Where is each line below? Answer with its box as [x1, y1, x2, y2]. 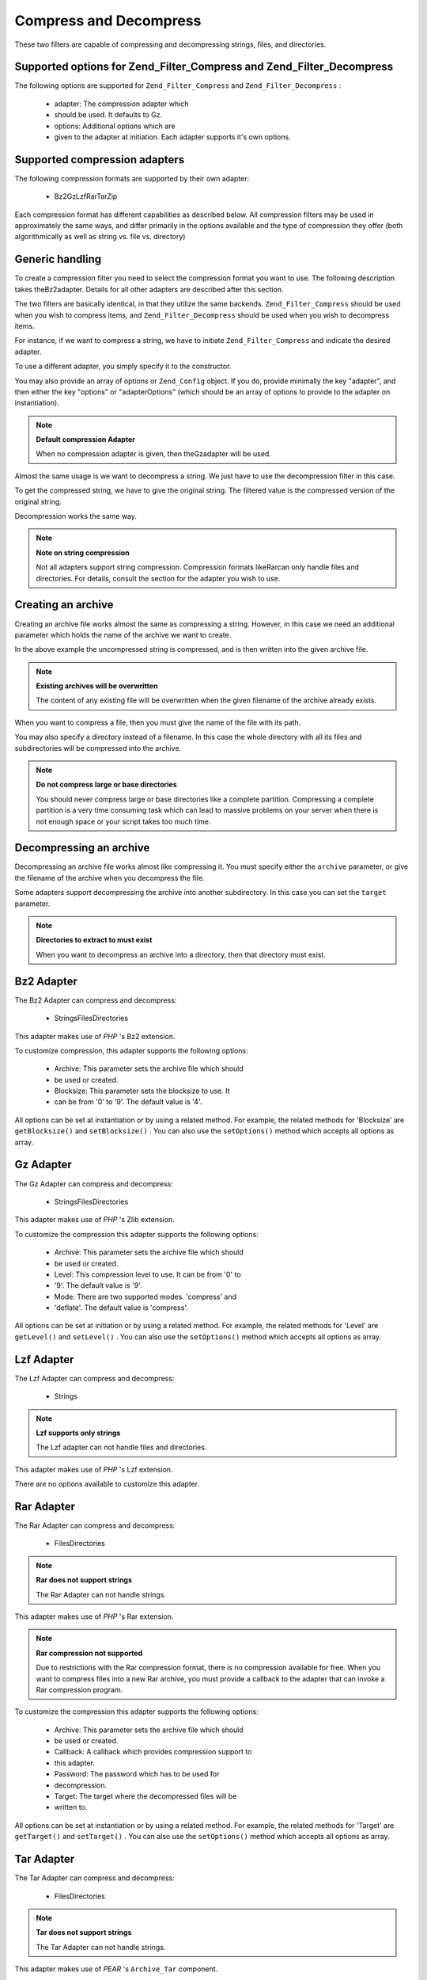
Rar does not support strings [36, 1575, 133, 1585]
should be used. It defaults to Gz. [54, 110, 162, 120]
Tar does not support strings [36, 1928, 132, 1937]
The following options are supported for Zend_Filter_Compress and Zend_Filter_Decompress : [14, 81, 342, 90]
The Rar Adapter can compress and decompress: [14, 1521, 176, 1530]
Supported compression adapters [14, 153, 185, 166]
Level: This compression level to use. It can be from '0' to [54, 1270, 241, 1279]
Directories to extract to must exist [36, 935, 153, 945]
